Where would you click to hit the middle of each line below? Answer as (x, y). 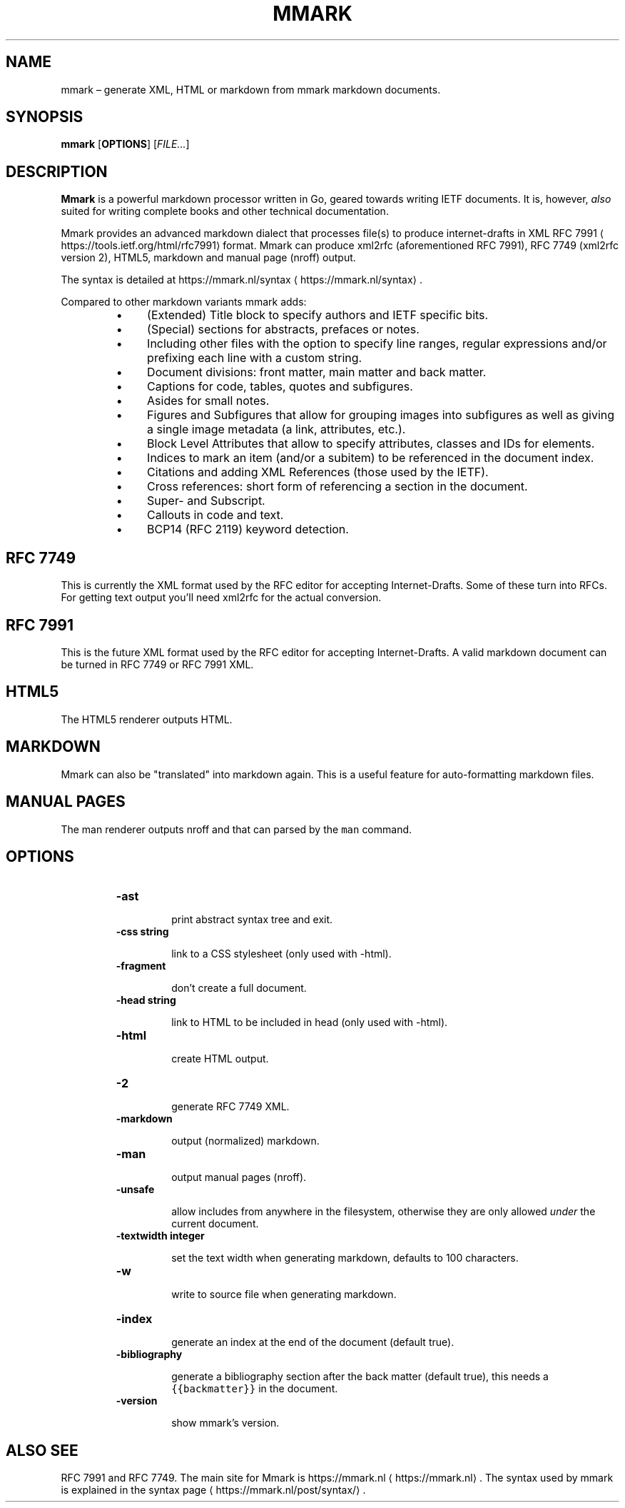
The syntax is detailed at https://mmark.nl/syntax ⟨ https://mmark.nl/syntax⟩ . (242, 280)
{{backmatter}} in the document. (255, 1389)
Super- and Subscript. (206, 501)
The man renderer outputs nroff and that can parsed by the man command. (237, 829)
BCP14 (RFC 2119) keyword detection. (248, 529)
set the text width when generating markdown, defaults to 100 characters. (345, 1258)
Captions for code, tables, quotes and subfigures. (280, 387)
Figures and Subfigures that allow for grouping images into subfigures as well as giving (381, 415)
